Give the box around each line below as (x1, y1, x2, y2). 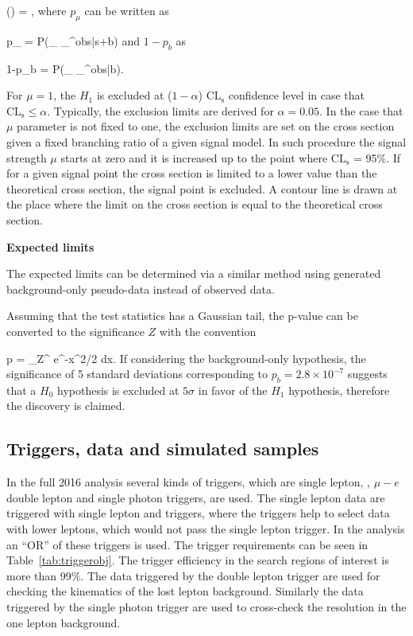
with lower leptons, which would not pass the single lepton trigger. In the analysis (6, 521, 405, 537)
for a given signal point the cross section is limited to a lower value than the (6, 165, 377, 181)
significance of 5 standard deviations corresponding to (6, 365, 268, 382)
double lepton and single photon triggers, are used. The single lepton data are (6, 489, 385, 505)
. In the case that (319, 102, 403, 119)
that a (6, 381, 37, 398)
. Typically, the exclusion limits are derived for (47, 102, 274, 119)
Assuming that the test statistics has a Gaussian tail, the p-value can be (6, 307, 358, 324)
